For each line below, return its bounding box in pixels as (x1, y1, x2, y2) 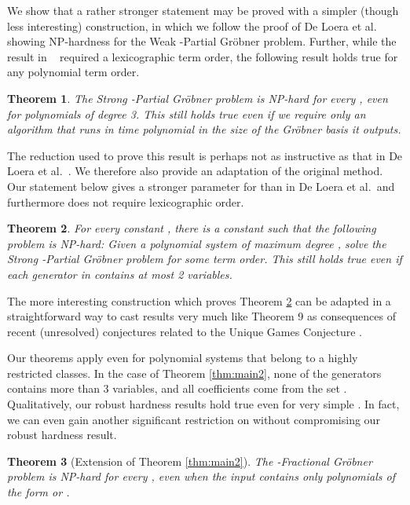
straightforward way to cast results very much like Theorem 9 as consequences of (7, 308, 396, 324)
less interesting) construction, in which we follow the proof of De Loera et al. (7, 17, 377, 34)
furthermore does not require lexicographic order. (7, 193, 244, 210)
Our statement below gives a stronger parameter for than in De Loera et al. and (7, 177, 395, 194)
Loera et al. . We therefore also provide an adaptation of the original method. (7, 163, 383, 179)
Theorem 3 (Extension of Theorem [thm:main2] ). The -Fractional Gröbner (7, 452, 372, 469)
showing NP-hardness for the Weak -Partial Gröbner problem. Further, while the (7, 33, 397, 49)
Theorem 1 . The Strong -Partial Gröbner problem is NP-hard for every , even (7, 90, 388, 106)
